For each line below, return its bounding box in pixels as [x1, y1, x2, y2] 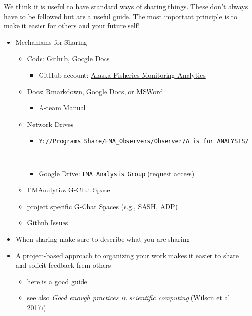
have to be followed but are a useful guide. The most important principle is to [4, 11, 237, 21]
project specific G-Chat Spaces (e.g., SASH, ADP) [27, 201, 178, 211]
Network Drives [27, 119, 74, 129]
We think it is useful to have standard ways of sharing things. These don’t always [4, 1, 248, 11]
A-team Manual [39, 103, 86, 113]
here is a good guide [27, 276, 87, 286]
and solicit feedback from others [15, 260, 111, 270]
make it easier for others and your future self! [4, 21, 140, 31]
